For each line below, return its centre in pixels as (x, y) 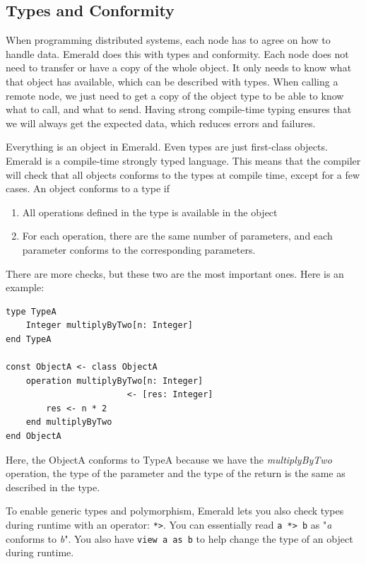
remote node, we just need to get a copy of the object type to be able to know (175, 95)
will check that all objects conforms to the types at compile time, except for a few (183, 174)
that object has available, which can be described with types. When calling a (172, 81)
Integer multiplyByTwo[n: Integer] (109, 325)
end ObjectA (34, 436)
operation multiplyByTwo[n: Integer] (114, 381)
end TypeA (29, 339)
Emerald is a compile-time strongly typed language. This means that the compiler (183, 160)
